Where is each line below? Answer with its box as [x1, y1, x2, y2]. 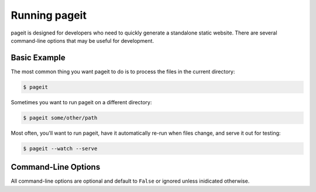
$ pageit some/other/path [23, 114, 98, 121]
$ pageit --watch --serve [23, 145, 98, 152]
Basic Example [11, 53, 66, 63]
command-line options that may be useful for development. [11, 37, 154, 44]
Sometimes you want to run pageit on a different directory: [11, 98, 152, 105]
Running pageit [11, 9, 87, 22]
